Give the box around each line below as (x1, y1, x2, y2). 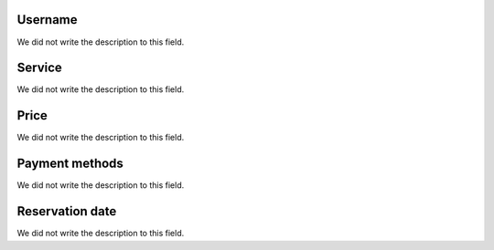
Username (16, 12, 78, 27)
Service (16, 60, 63, 76)
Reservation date (16, 203, 117, 219)
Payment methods (16, 156, 123, 172)
